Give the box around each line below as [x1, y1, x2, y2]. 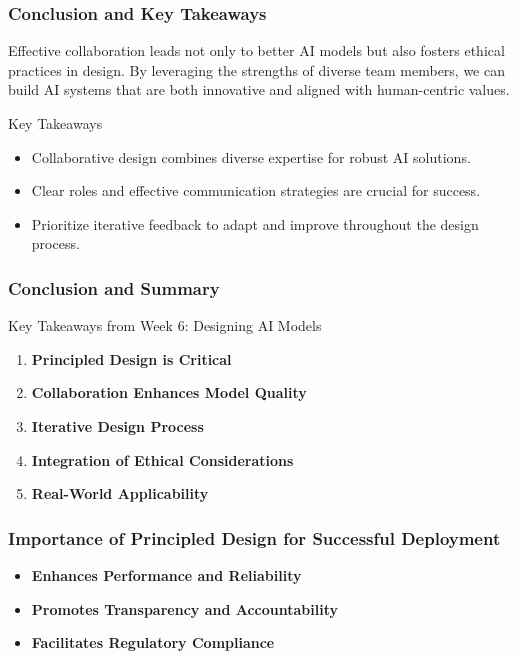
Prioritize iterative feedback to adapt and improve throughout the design [31, 213, 479, 234]
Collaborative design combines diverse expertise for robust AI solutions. [31, 146, 471, 167]
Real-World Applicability [31, 483, 209, 504]
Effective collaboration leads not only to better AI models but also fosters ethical [8, 40, 505, 61]
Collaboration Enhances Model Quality [31, 382, 307, 403]
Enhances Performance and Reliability [31, 564, 302, 585]
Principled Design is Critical [31, 348, 232, 369]
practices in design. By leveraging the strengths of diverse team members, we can [8, 59, 505, 80]
